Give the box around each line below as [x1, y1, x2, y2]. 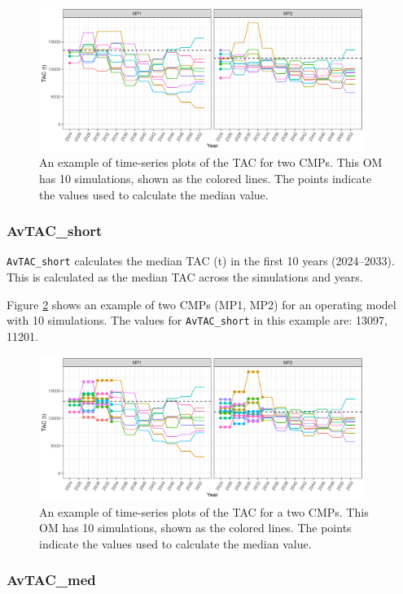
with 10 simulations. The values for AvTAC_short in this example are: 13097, [7, 312, 388, 329]
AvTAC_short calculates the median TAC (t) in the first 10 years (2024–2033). [7, 252, 395, 269]
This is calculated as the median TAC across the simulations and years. [7, 268, 363, 285]
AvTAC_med [7, 570, 96, 590]
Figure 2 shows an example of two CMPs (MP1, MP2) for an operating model [7, 295, 396, 312]
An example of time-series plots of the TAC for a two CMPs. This [39, 503, 369, 520]
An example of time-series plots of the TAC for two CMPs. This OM [39, 154, 383, 171]
